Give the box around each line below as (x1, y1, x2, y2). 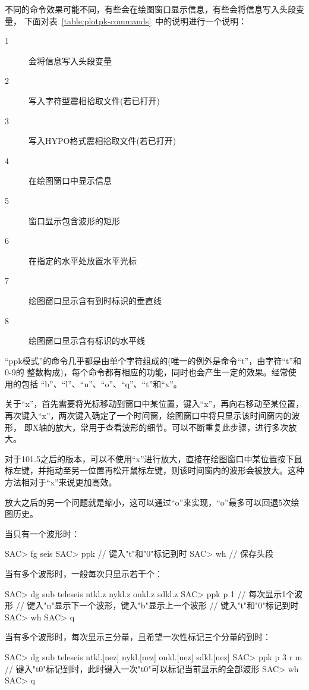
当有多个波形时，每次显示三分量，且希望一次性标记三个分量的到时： (5, 631, 271, 643)
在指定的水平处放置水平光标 (29, 254, 137, 266)
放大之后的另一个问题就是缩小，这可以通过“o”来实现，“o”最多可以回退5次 (5, 495, 291, 508)
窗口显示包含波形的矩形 (29, 214, 120, 227)
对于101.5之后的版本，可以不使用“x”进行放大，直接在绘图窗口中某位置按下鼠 (5, 452, 302, 465)
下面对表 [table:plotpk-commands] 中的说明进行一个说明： (24, 14, 247, 27)
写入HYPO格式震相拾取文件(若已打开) (29, 134, 176, 147)
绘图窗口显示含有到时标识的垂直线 (29, 294, 162, 306)
